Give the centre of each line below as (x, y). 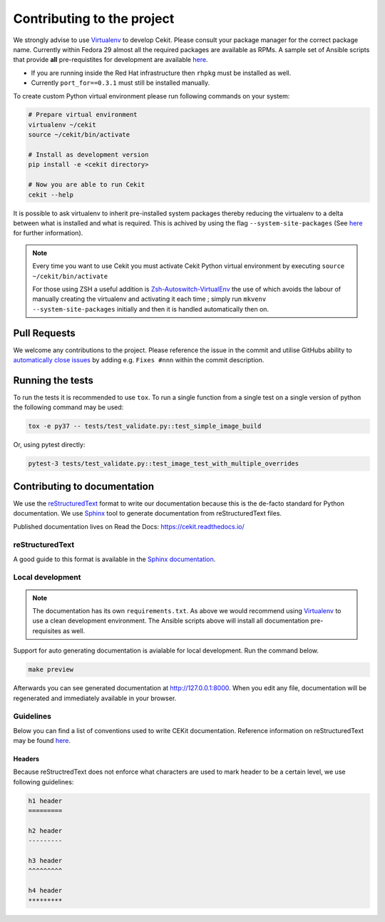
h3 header (45, 861)
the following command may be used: (68, 407)
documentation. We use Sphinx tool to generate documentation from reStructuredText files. (147, 513)
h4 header (45, 891)
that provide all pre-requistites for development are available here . (111, 60)
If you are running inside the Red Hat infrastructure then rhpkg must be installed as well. (161, 73)
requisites (47, 630)
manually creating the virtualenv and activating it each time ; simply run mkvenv (149, 299)
